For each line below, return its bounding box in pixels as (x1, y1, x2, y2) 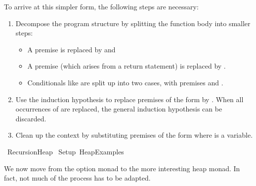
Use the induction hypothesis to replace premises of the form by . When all (15, 94, 244, 104)
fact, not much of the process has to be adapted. (4, 173, 151, 183)
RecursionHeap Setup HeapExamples (7, 146, 124, 156)
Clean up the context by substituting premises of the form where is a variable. (15, 130, 253, 140)
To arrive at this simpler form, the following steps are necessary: (4, 1, 199, 11)
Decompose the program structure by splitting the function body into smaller (15, 18, 251, 28)
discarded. (15, 113, 46, 123)
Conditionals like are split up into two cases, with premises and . (27, 77, 223, 87)
